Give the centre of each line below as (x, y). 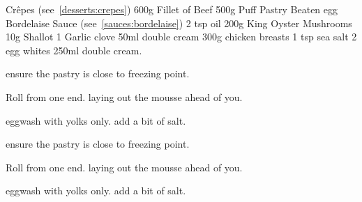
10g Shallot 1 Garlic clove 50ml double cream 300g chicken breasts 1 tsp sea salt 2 (181, 37)
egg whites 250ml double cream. (74, 50)
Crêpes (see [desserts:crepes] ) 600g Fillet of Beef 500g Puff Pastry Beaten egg (172, 9)
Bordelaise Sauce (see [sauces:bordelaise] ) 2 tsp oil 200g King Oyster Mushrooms (179, 23)
